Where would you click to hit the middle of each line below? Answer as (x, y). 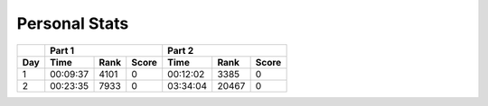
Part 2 (181, 50)
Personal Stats (73, 23)
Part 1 (62, 50)
